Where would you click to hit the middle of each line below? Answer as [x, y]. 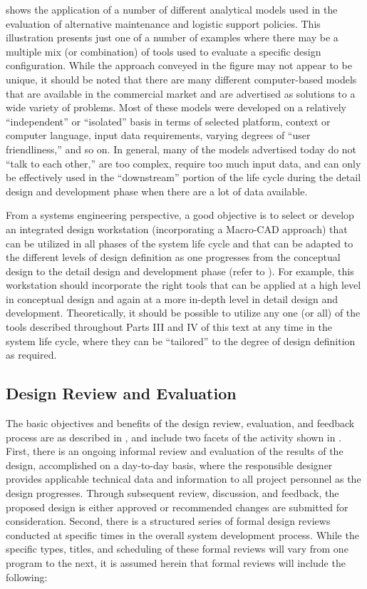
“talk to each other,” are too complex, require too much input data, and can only [183, 163]
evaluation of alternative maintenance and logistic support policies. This [163, 23]
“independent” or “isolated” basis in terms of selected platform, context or [168, 121]
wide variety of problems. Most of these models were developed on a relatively [176, 107]
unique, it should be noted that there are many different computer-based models [181, 79]
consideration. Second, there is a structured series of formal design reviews [168, 521]
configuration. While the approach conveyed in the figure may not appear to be [179, 65]
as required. [31, 355]
